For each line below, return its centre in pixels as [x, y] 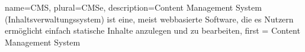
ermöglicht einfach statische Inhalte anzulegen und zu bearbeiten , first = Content [152, 30]
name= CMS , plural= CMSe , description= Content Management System [133, 7]
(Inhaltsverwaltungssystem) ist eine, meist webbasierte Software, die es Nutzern [149, 19]
